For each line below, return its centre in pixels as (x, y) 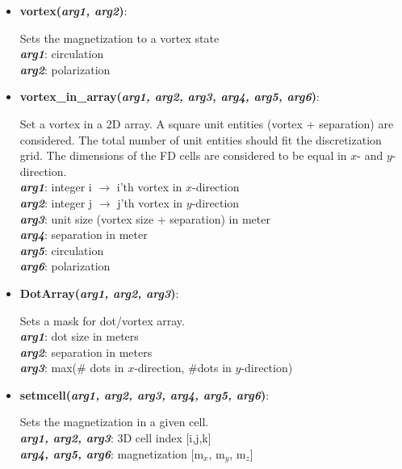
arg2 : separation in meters (86, 352)
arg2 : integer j (56, 202)
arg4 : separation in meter (84, 234)
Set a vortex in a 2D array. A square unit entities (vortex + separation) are (207, 123)
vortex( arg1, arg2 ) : (73, 10)
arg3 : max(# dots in (72, 368)
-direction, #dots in (183, 368)
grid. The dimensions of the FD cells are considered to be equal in (183, 155)
